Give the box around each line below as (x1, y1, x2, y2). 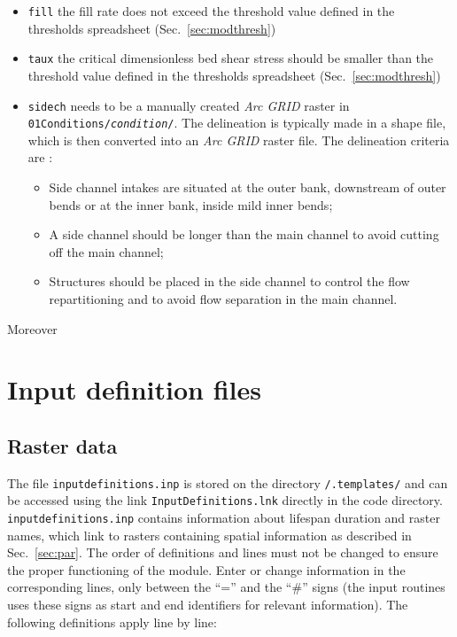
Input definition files (7, 371, 261, 408)
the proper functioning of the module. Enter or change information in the (7, 560, 406, 579)
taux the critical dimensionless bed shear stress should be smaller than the (27, 49, 434, 67)
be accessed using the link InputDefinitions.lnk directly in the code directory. (7, 491, 443, 509)
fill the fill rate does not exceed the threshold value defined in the (27, 2, 395, 19)
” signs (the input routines (302, 578, 445, 596)
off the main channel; (49, 242, 164, 260)
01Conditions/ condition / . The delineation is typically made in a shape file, (27, 113, 446, 132)
